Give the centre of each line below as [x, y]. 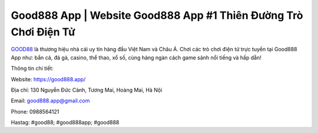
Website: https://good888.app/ [48, 79]
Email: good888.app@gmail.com [50, 101]
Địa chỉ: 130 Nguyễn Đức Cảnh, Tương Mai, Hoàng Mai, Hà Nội [87, 90]
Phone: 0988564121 [35, 111]
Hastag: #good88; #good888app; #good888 [65, 122]
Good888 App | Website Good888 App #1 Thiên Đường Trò [157, 15]
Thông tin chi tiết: [32, 68]
